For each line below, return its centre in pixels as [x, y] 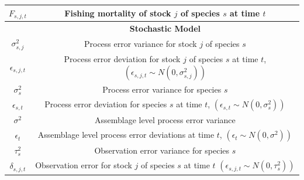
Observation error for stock [84, 165]
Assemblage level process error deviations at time [126, 135]
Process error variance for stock [140, 44]
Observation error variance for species [162, 150]
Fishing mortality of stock [118, 13]
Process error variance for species [162, 89]
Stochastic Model [165, 28]
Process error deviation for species [106, 104]
